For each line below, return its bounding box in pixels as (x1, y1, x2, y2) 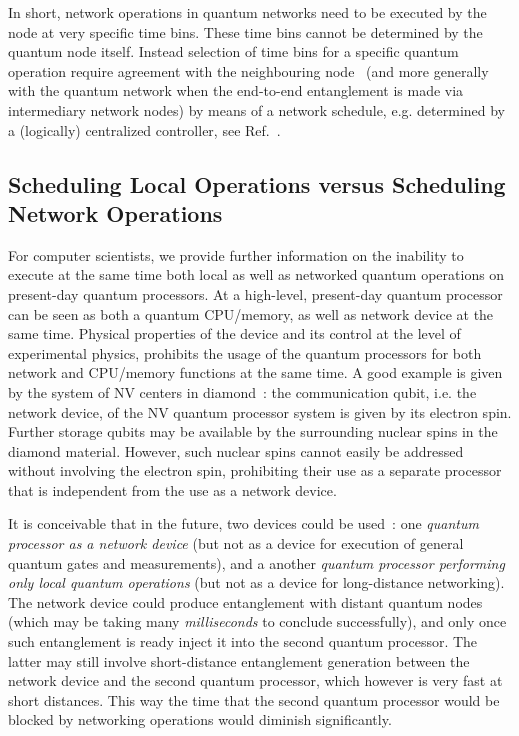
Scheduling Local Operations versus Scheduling (8, 168, 506, 199)
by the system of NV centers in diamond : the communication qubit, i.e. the (8, 381, 477, 402)
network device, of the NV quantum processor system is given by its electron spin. (8, 401, 512, 422)
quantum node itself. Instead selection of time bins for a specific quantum (8, 41, 459, 62)
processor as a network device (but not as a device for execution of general (8, 533, 464, 554)
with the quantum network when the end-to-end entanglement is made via (8, 80, 464, 101)
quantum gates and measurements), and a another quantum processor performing (8, 552, 505, 573)
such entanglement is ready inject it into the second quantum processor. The (8, 631, 478, 652)
